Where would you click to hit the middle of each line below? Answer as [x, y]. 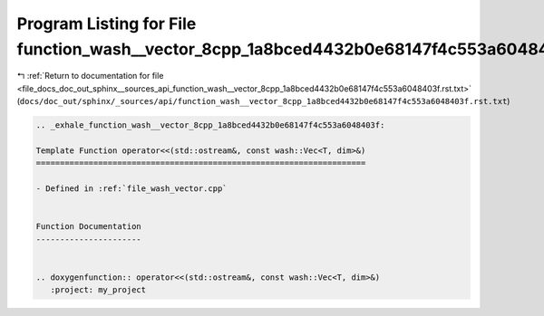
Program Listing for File [107, 24]
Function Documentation [89, 227]
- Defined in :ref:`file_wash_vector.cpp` [131, 189]
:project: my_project [98, 290]
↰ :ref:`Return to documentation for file [90, 76]
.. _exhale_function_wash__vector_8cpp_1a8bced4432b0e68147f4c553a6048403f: [210, 125]
